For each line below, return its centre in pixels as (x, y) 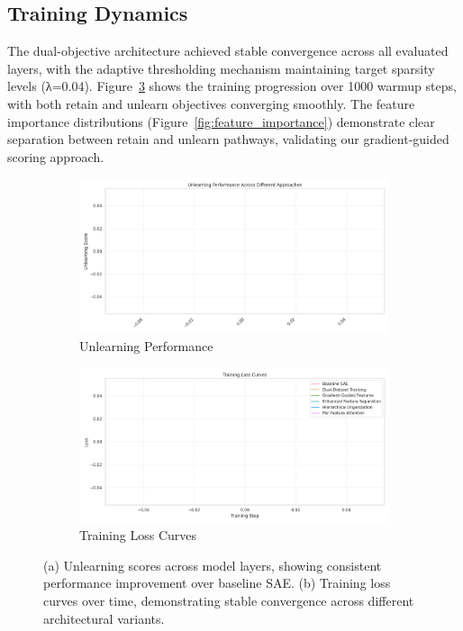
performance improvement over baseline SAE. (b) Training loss (217, 583)
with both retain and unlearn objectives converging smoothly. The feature (211, 103)
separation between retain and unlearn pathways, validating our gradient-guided (228, 139)
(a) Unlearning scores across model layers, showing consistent (213, 565)
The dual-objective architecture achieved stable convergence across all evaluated (228, 51)
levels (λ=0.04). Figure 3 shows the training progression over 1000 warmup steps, (232, 86)
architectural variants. (104, 618)
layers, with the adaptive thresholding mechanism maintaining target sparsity (221, 68)
